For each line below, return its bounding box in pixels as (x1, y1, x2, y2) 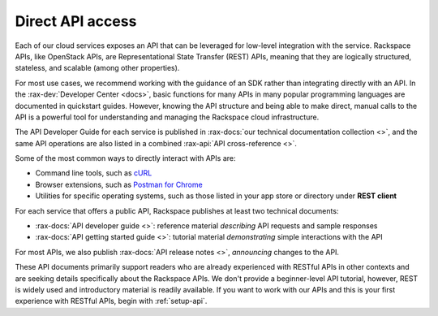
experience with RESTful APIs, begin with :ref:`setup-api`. (15, 297, 208, 306)
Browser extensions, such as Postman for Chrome (35, 180, 203, 189)
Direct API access (15, 12, 137, 30)
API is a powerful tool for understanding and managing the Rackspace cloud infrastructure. (15, 112, 320, 122)
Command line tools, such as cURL (35, 168, 152, 178)
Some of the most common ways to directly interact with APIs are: (15, 154, 236, 163)
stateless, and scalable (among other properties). (15, 63, 180, 73)
